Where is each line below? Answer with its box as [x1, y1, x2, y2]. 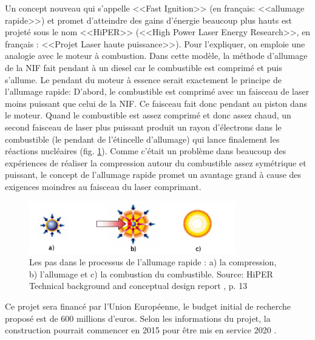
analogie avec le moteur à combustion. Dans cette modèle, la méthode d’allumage [5, 49, 308, 62]
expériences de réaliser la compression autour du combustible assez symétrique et [5, 156, 307, 169]
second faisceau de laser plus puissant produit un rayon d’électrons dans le [5, 120, 282, 133]
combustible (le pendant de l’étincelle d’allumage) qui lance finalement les [5, 132, 280, 145]
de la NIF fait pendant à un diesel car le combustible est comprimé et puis [5, 61, 282, 73]
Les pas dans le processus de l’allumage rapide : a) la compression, [29, 256, 277, 268]
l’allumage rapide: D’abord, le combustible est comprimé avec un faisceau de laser [5, 85, 310, 98]
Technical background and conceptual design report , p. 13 [29, 279, 248, 292]
